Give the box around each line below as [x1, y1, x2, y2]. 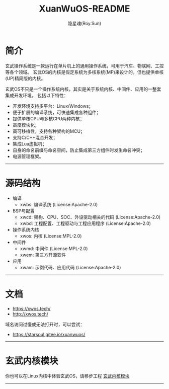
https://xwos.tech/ [12, 305, 51, 312]
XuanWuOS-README [39, 3, 130, 15]
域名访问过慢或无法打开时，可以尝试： [5, 321, 84, 327]
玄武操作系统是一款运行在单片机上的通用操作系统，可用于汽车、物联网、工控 [5, 62, 164, 68]
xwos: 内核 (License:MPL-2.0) [20, 232, 82, 239]
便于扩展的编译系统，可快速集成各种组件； [12, 109, 101, 115]
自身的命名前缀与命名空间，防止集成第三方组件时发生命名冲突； [12, 147, 145, 153]
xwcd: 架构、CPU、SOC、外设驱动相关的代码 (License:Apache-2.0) [20, 214, 161, 220]
